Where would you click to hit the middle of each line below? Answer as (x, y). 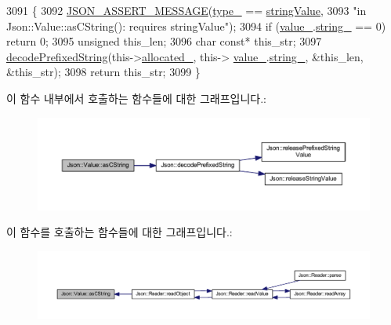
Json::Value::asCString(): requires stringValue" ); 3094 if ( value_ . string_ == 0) (196, 26)
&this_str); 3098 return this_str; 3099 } (103, 72)
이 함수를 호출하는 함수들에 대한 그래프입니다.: (119, 232)
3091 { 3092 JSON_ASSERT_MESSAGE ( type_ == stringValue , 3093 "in (186, 10)
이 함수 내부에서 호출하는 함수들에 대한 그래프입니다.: (136, 98)
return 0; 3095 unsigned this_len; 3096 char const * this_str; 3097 (164, 41)
